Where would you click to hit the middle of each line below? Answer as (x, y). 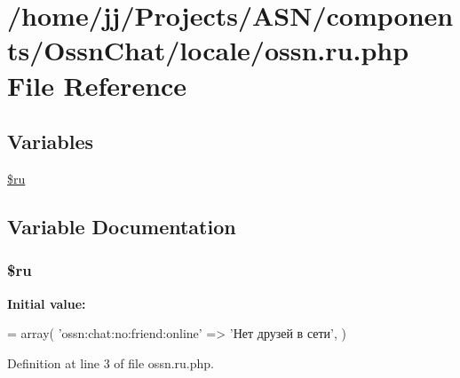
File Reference (97, 85)
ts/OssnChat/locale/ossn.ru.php (208, 50)
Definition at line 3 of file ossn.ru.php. (111, 362)
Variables (51, 142)
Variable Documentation (122, 226)
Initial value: (47, 303)
